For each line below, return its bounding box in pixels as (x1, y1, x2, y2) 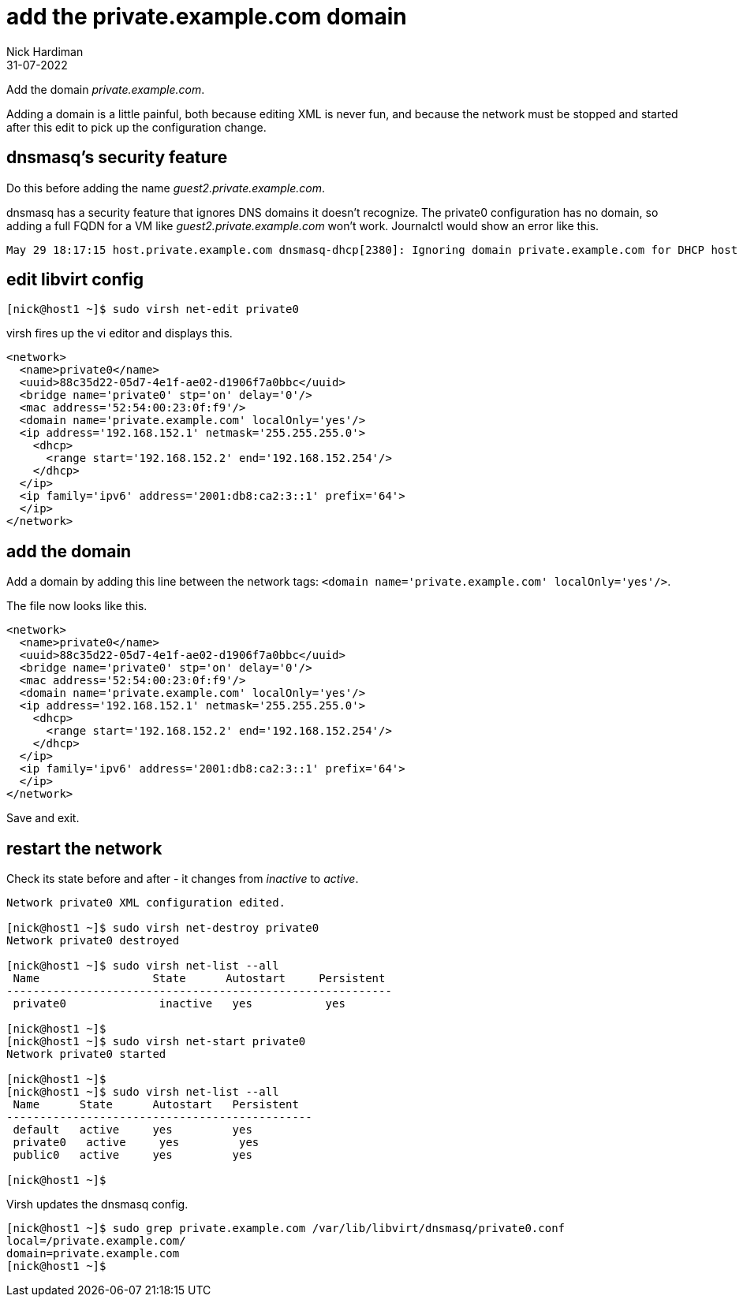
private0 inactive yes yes (13, 997, 345, 1011)
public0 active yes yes (13, 1149, 252, 1162)
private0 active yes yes (13, 1136, 259, 1149)
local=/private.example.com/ (6, 1234, 186, 1248)
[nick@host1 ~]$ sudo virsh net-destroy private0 (6, 921, 319, 935)
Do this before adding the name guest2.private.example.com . (6, 181, 325, 195)
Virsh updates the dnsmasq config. (6, 1197, 189, 1212)
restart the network (6, 838, 162, 858)
